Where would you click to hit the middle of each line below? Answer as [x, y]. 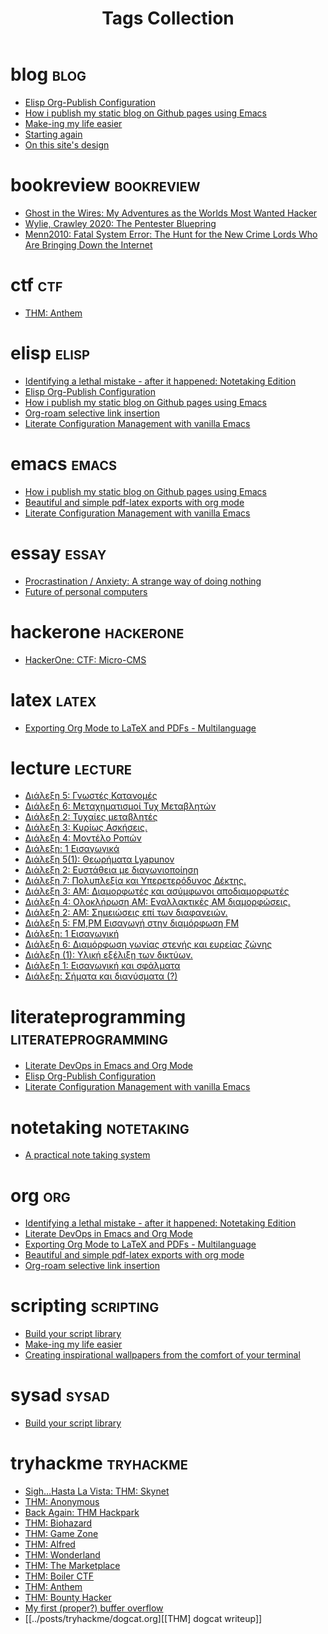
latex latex [53, 699]
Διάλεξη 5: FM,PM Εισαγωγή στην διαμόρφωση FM [132, 923]
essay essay [58, 553]
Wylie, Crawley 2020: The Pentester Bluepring [120, 223]
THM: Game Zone [61, 1534]
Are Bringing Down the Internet [88, 244]
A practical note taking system [87, 1155]
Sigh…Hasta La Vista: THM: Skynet [97, 1491]
